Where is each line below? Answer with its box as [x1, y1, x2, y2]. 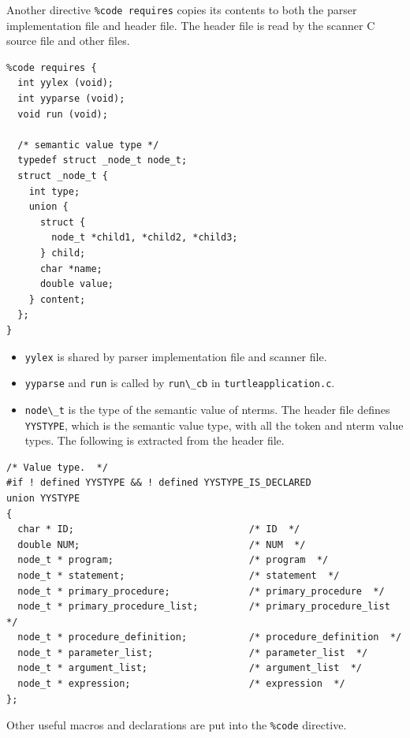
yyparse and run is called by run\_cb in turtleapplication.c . [24, 375, 335, 391]
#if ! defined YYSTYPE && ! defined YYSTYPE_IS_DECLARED [6, 477, 311, 489]
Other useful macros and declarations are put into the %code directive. [6, 717, 347, 733]
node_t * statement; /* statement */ [17, 569, 340, 581]
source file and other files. [6, 32, 130, 49]
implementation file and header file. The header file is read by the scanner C [6, 17, 375, 33]
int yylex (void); [17, 77, 114, 89]
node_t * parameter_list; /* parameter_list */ [17, 647, 368, 658]
